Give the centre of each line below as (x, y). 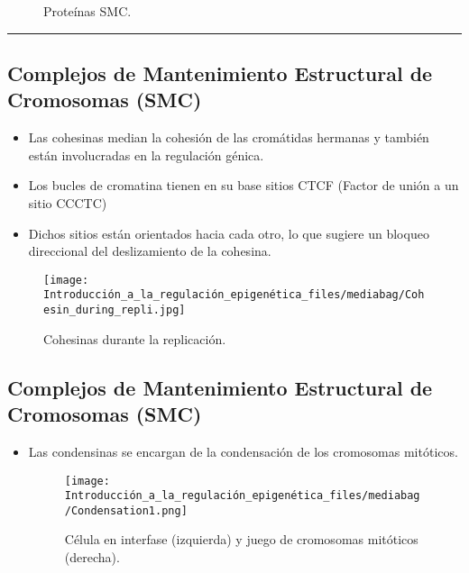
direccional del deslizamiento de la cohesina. (150, 251)
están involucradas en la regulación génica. (146, 155)
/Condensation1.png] (126, 510)
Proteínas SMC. (87, 11)
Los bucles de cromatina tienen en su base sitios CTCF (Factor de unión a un (244, 185)
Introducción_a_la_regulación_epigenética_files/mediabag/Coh (234, 295)
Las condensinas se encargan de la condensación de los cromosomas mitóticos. (243, 451)
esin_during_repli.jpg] (115, 310)
